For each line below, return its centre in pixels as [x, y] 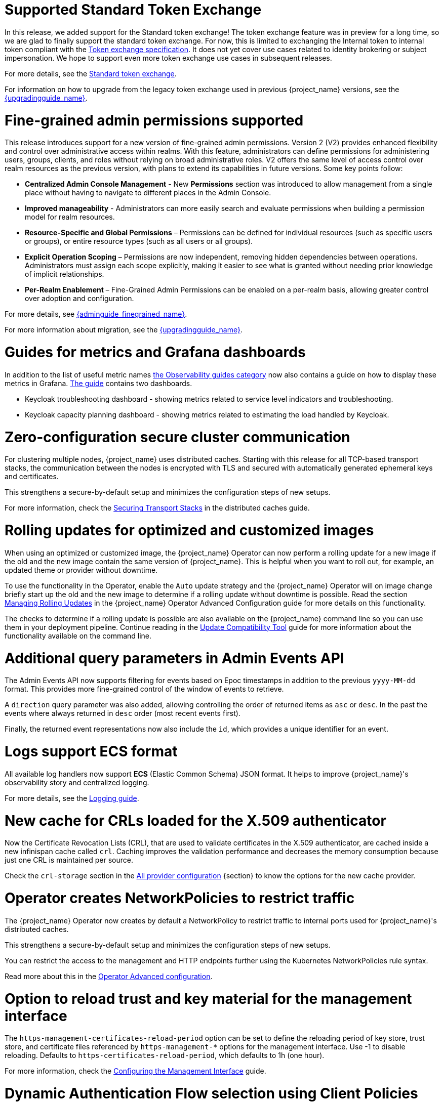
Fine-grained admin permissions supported [154, 120]
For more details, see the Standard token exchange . [91, 73]
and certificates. [32, 477]
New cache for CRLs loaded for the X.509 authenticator [195, 820]
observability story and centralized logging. [77, 782]
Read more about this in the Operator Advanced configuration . [109, 976]
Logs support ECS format [91, 751]
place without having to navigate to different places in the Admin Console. [148, 193]
